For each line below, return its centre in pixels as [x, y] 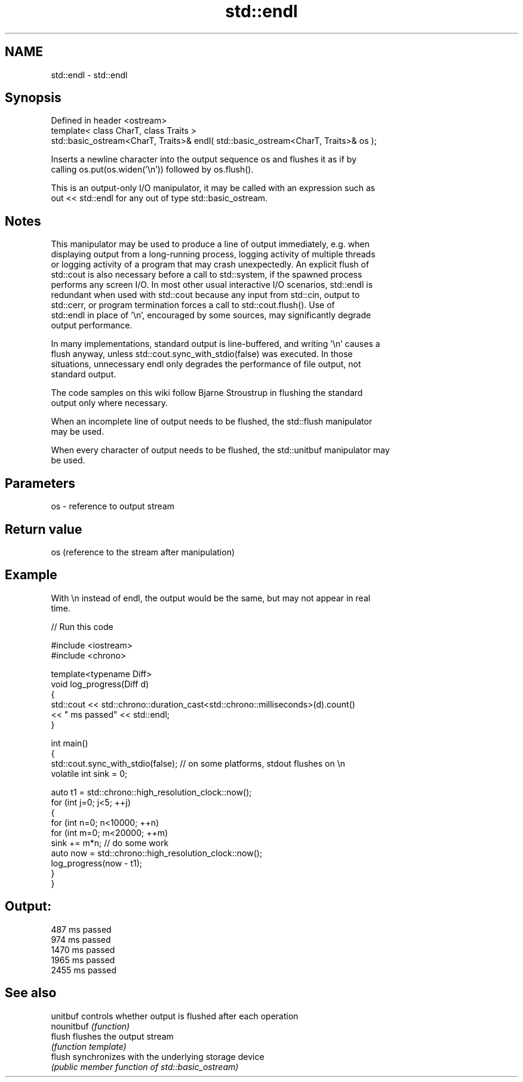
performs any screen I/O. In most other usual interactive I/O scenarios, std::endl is [212, 285]
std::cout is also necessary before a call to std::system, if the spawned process [207, 275]
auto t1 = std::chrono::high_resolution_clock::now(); [151, 792]
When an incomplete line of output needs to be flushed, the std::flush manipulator [212, 422]
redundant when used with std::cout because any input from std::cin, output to [205, 295]
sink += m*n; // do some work [110, 843]
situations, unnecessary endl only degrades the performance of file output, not [206, 364]
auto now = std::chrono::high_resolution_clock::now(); [157, 853]
